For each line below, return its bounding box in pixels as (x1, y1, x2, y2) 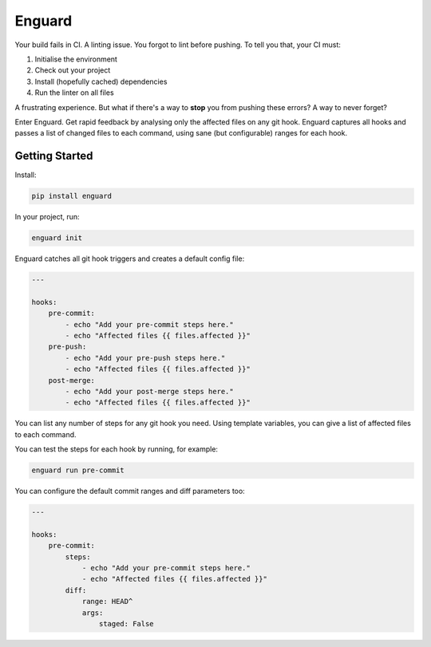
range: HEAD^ (81, 597, 133, 606)
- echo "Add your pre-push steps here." (65, 353, 226, 362)
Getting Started (14, 149, 93, 163)
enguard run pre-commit (31, 466, 125, 475)
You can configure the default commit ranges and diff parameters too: (14, 487, 245, 496)
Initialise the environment (34, 54, 117, 64)
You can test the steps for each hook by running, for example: (14, 444, 219, 454)
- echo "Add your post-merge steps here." (65, 387, 235, 396)
